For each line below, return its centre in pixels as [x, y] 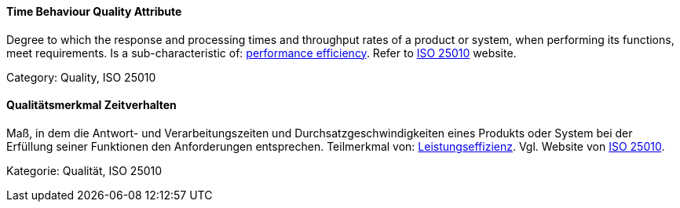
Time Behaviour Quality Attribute [94, 11]
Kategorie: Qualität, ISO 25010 [84, 170]
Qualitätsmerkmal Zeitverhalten [91, 105]
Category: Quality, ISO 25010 [81, 77]
